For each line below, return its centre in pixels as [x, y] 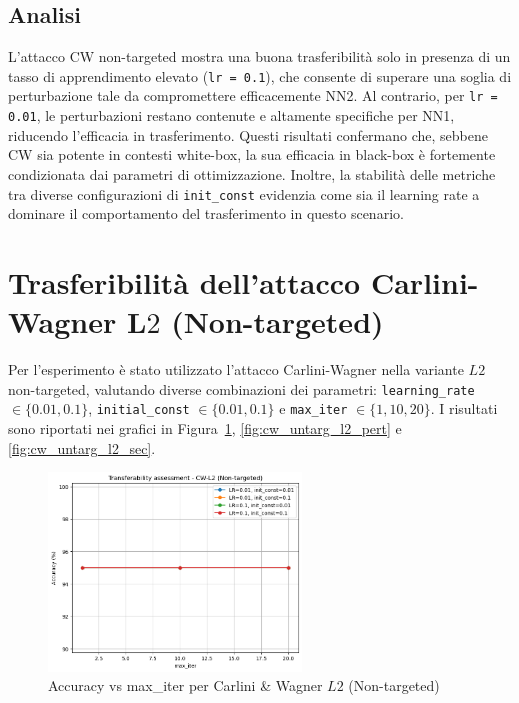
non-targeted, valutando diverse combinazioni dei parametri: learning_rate [241, 388]
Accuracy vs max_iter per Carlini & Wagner [185, 685]
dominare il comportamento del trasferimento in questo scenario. [206, 213]
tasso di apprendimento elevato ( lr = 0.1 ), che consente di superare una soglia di [260, 75]
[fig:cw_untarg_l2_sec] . [82, 447]
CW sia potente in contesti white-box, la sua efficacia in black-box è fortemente [252, 154]
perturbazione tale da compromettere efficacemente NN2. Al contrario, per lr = [253, 95]
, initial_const [139, 408]
